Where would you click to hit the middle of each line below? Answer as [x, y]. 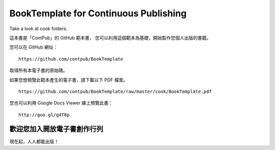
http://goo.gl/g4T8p [44, 115]
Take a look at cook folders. [38, 29]
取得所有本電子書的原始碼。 [38, 70]
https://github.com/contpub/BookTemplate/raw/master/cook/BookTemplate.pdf [115, 91]
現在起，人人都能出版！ [34, 141]
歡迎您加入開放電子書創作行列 [56, 129]
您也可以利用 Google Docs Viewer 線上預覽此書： [61, 103]
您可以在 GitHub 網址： [34, 47]
